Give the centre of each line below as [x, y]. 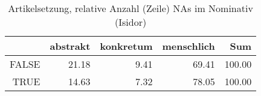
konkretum [126, 46]
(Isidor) [131, 22]
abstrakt [70, 46]
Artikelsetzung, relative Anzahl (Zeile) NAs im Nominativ [130, 8]
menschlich [188, 46]
